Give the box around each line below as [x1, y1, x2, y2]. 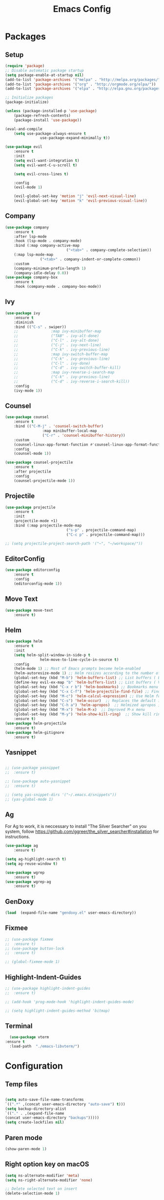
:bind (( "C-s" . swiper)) [14, 325, 67, 329]
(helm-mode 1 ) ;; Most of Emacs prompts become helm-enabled [14, 666, 141, 671]
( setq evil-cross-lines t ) [14, 172, 69, 176]
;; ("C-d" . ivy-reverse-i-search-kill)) [14, 379, 130, 384]
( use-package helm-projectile [5, 721, 67, 726]
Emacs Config [53, 3, 111, 15]
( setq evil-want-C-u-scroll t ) [14, 163, 78, 168]
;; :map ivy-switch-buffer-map [14, 351, 108, 356]
